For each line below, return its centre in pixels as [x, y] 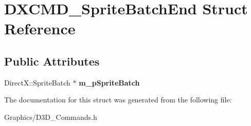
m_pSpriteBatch [109, 82]
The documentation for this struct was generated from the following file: [118, 100]
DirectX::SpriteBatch [37, 82]
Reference [40, 28]
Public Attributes [52, 61]
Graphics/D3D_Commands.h [51, 117]
